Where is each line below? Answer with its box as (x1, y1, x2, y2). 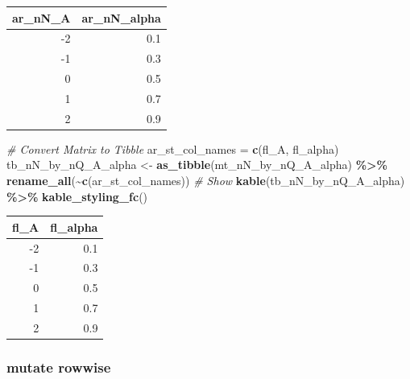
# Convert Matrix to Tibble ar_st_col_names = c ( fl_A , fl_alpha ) (6, 140, 339, 157)
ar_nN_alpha (81, 9, 161, 26)
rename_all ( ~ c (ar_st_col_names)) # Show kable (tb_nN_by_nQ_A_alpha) (6, 172, 405, 188)
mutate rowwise (6, 356, 111, 377)
